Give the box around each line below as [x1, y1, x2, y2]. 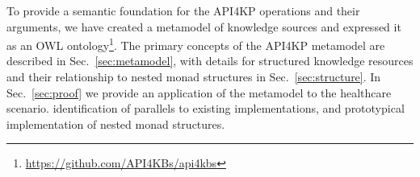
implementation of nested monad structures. [6, 115, 225, 132]
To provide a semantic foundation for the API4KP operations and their [6, 2, 360, 19]
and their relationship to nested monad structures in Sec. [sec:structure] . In [6, 68, 381, 85]
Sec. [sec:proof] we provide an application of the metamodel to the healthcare [6, 84, 392, 101]
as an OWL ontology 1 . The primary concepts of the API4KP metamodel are [6, 35, 385, 53]
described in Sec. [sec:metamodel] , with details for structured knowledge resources [6, 52, 414, 69]
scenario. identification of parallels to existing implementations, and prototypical [6, 100, 405, 117]
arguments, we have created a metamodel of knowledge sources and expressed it [6, 18, 401, 35]
